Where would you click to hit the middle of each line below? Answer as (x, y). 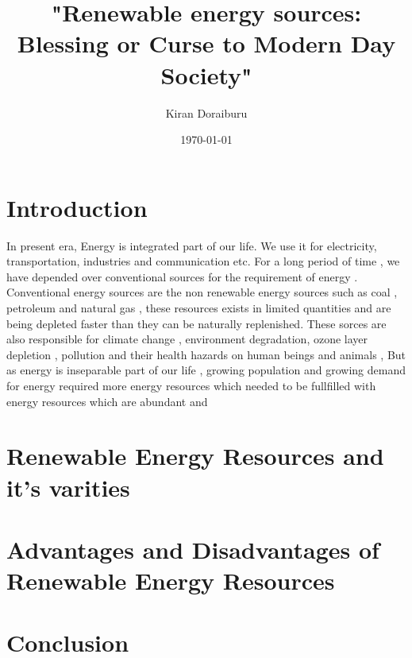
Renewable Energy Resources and (195, 456)
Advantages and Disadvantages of (193, 549)
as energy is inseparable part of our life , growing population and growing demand (206, 370)
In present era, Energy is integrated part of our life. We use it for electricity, (192, 245)
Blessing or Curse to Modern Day (206, 43)
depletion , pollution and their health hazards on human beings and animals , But (206, 354)
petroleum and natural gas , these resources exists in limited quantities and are (199, 308)
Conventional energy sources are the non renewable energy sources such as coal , (202, 292)
